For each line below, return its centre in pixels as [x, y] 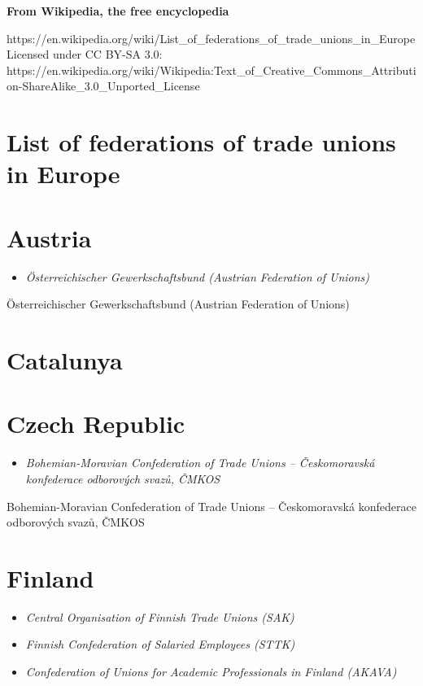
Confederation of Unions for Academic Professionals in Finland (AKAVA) [211, 672]
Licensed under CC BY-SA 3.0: [85, 54]
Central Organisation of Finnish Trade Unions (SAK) [160, 616]
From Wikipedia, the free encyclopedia [118, 11]
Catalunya [65, 360]
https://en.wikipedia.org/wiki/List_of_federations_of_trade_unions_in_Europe [211, 38]
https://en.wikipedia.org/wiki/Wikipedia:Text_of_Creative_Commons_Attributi [211, 70]
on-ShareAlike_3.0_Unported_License [103, 86]
